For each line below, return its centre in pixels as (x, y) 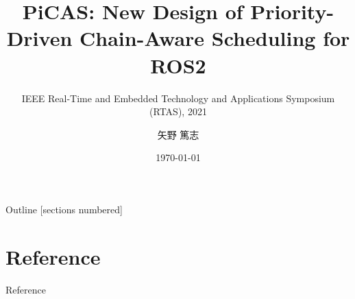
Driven (39, 38)
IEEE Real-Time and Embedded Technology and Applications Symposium (178, 98)
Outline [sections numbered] (64, 209)
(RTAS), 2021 (178, 111)
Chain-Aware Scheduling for (215, 38)
